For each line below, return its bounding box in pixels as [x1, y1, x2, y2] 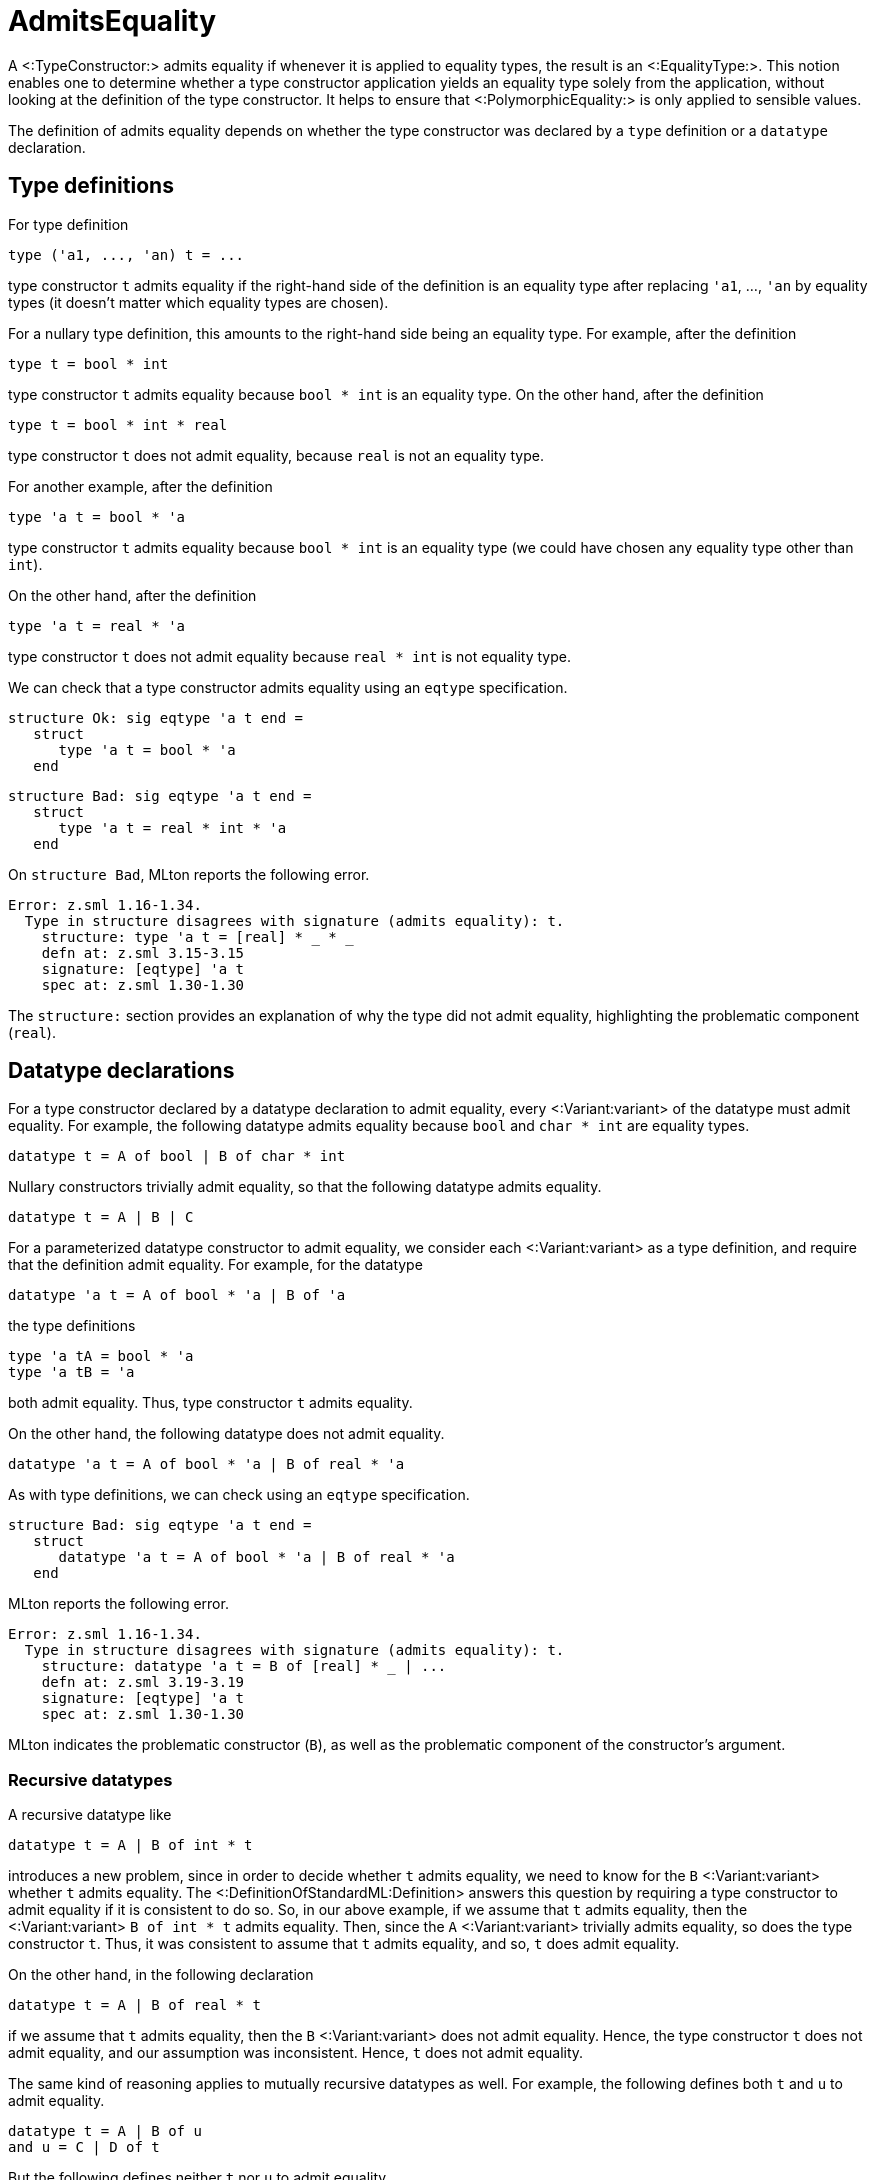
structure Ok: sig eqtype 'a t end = [8, 709, 304, 726]
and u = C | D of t [8, 2139, 160, 2156]
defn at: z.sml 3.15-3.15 [41, 944, 245, 961]
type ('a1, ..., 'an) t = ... [8, 246, 245, 263]
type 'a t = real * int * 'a [58, 819, 287, 836]
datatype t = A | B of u [8, 2123, 202, 2140]
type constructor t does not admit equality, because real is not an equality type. [8, 446, 544, 464]
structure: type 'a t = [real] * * [41, 928, 337, 945]
